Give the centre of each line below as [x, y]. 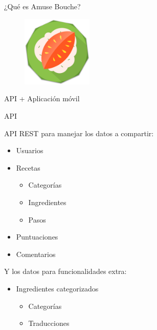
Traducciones [49, 323]
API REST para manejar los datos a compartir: [79, 133]
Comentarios [36, 254]
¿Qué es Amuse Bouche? [42, 6]
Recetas [28, 167]
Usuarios [30, 150]
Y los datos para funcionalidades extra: [65, 271]
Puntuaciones [37, 237]
